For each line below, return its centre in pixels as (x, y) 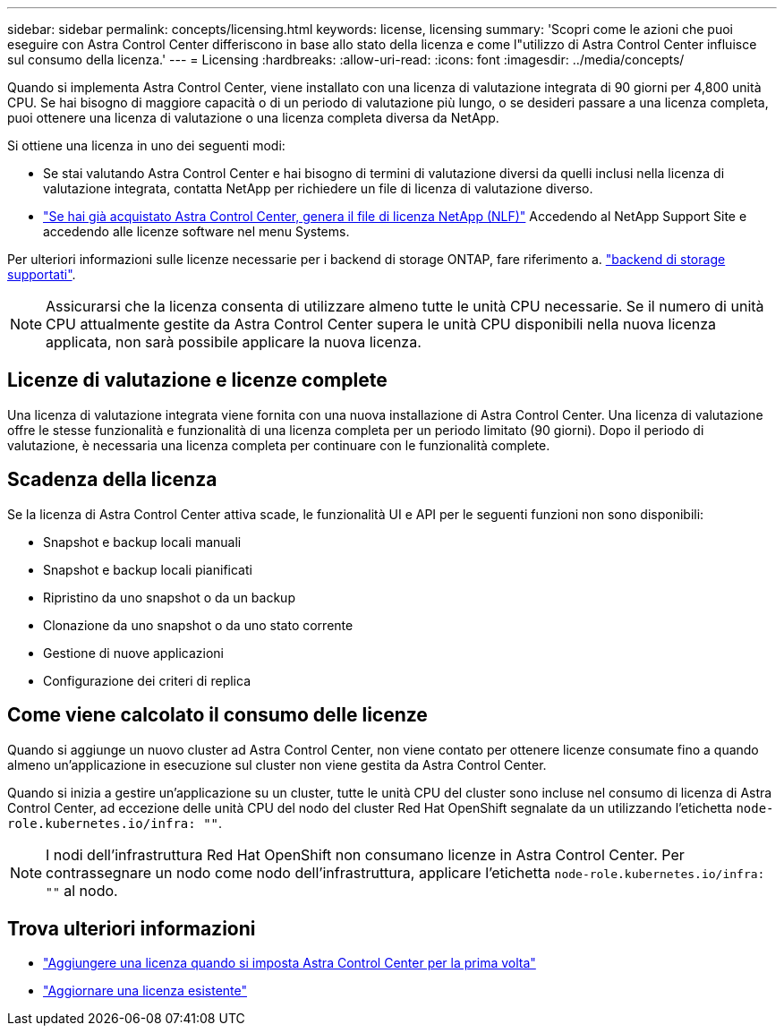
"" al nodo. (82, 890)
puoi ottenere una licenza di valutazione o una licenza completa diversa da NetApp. (253, 118)
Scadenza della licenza (112, 480)
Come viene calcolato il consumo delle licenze (217, 715)
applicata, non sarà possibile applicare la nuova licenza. (234, 342)
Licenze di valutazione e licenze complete (197, 380)
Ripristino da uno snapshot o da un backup (169, 597)
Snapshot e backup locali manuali (142, 542)
